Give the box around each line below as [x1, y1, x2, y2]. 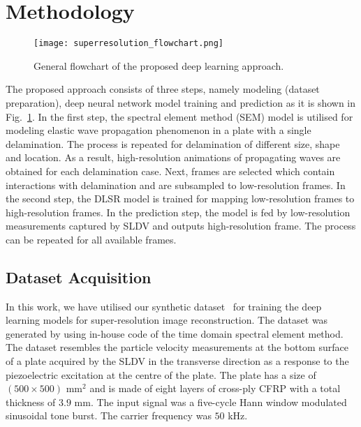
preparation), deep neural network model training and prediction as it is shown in [6, 95, 356, 110]
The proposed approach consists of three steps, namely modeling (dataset [6, 82, 320, 96]
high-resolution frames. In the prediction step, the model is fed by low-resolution [6, 204, 351, 219]
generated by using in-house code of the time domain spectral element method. [6, 326, 344, 340]
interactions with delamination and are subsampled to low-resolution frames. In [6, 177, 346, 192]
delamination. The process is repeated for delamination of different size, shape [6, 136, 340, 151]
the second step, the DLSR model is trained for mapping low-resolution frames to [6, 191, 355, 206]
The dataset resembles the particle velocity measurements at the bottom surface [6, 340, 348, 354]
